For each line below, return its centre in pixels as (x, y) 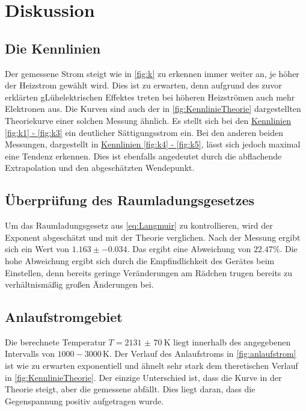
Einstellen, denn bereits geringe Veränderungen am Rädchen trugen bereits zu (149, 272)
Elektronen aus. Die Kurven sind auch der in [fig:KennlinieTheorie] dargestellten (153, 109)
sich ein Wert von (37, 249)
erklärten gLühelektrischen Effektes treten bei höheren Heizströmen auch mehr (150, 97)
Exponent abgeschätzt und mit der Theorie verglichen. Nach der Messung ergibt (153, 237)
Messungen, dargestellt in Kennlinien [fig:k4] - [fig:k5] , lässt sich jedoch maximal (153, 144)
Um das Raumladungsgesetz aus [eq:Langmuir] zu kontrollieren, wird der (139, 225)
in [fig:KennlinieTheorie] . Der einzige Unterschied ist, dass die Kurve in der (143, 377)
